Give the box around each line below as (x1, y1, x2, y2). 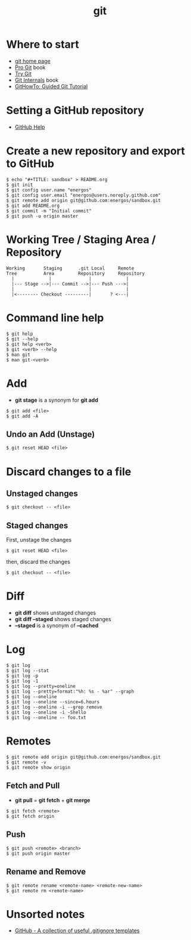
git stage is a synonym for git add (14, 396, 98, 404)
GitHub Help (14, 123, 45, 131)
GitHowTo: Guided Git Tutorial (14, 82, 88, 90)
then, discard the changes (6, 559, 70, 566)
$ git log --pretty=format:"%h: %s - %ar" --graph (6, 688, 134, 695)
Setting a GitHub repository (6, 104, 145, 117)
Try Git (14, 70, 32, 77)
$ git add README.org (6, 203, 60, 209)
